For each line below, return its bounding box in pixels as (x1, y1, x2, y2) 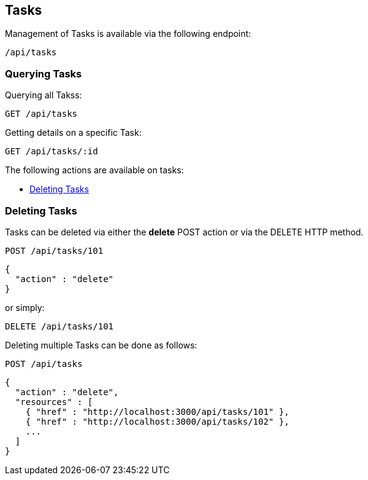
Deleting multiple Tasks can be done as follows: (5, 339, 197, 350)
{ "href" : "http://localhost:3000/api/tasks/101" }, (25, 406, 289, 417)
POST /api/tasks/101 (5, 245, 104, 256)
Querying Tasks (5, 67, 82, 80)
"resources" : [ (15, 396, 93, 407)
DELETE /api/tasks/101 (5, 321, 114, 331)
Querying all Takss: (5, 90, 82, 101)
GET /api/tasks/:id (5, 146, 98, 157)
